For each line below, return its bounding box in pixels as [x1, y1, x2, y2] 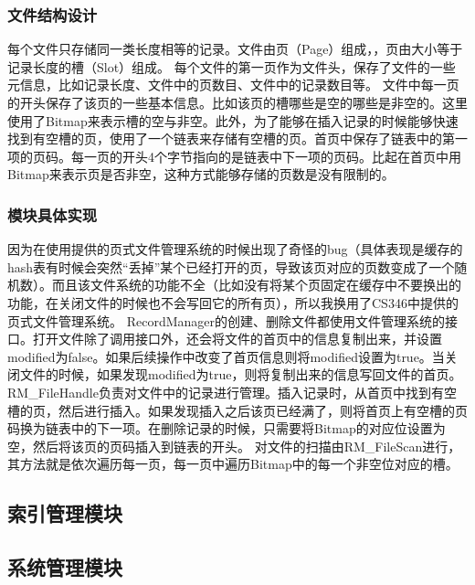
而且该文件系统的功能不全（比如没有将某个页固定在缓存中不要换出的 [51, 275, 461, 294]
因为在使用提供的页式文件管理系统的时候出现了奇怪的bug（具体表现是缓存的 [7, 239, 463, 259]
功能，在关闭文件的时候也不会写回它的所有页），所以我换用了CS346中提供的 [7, 292, 459, 312]
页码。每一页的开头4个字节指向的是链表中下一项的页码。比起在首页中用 [32, 146, 461, 165]
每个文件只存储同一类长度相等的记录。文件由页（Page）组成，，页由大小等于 [7, 39, 463, 58]
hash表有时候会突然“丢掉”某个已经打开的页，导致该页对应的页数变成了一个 [7, 257, 455, 276]
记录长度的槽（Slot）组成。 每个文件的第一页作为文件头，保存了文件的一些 [7, 57, 456, 76]
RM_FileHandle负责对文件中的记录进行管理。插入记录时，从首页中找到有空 [7, 382, 457, 401]
